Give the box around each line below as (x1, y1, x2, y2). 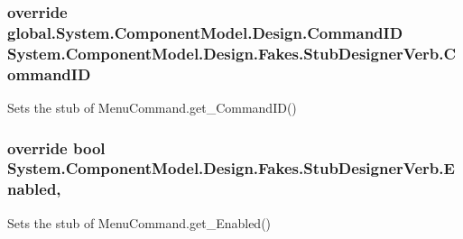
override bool (7, 136, 106, 159)
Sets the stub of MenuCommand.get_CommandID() (7, 97, 297, 116)
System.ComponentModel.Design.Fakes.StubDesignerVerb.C (7, 41, 457, 64)
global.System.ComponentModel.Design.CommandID (7, 21, 403, 43)
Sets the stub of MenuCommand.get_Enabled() (7, 213, 272, 232)
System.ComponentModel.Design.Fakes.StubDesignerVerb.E (7, 157, 455, 179)
